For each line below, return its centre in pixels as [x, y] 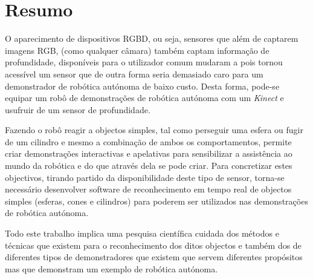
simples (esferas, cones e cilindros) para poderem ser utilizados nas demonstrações [156, 201]
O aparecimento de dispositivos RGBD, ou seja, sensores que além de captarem [152, 38]
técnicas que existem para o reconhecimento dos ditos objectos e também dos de [153, 245]
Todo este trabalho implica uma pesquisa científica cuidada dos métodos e [142, 233]
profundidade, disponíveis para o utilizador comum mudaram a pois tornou [144, 62]
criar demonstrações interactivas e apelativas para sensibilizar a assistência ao [149, 153]
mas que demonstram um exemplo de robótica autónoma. [111, 268]
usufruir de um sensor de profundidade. [78, 109]
